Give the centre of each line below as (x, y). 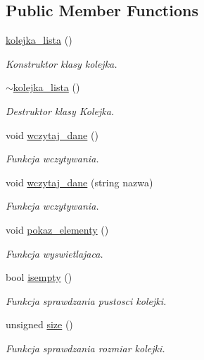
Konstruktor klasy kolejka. (62, 63)
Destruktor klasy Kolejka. (60, 110)
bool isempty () (39, 277)
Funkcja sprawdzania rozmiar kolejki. (85, 348)
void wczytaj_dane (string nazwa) (79, 182)
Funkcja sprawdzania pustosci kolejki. (86, 300)
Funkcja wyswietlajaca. (55, 253)
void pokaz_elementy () (57, 229)
